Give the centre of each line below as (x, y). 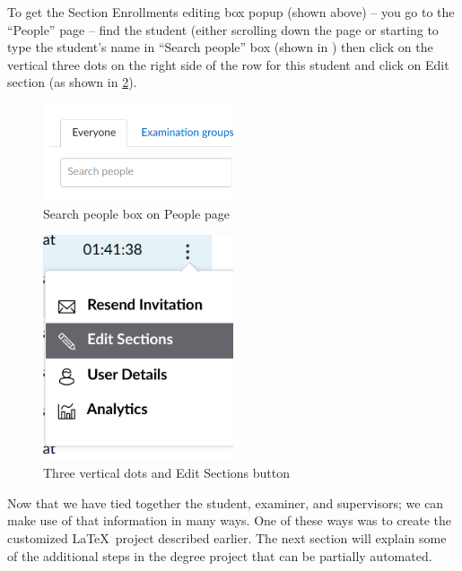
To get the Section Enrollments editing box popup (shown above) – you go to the (231, 12)
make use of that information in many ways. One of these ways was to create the (230, 520)
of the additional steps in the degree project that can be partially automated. (220, 555)
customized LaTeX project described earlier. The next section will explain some (227, 538)
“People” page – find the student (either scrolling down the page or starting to (223, 29)
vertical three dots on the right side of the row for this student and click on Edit (228, 64)
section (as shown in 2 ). (72, 82)
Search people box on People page (136, 213)
